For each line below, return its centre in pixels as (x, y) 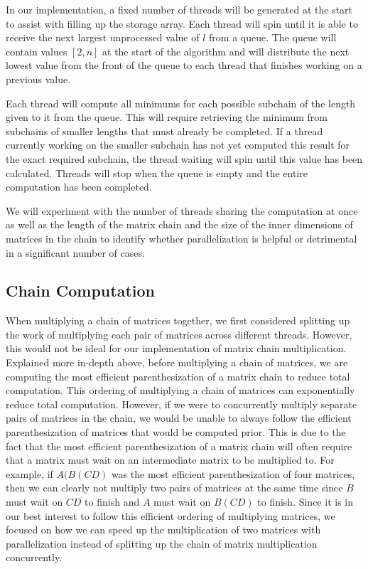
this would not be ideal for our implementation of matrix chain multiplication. (176, 348)
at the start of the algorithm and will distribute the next (226, 51)
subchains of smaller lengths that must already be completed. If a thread (164, 131)
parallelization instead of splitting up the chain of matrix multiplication (162, 543)
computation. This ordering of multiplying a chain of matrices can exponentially (180, 390)
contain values (37, 51)
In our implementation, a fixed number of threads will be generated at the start (179, 9)
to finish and (112, 502)
